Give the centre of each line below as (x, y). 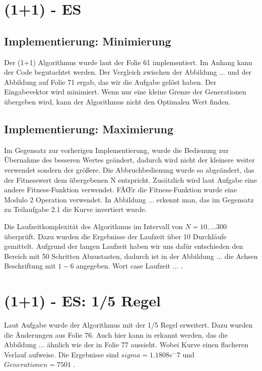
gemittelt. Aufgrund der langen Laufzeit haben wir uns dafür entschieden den (124, 246)
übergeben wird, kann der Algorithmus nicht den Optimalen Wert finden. (117, 101)
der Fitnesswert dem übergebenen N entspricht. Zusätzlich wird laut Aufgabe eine (130, 179)
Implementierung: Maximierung (89, 128)
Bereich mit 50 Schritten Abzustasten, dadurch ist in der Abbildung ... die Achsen (131, 256)
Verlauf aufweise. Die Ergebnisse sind (61, 354)
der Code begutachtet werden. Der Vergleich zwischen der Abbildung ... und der (128, 72)
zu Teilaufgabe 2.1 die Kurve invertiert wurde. (76, 209)
